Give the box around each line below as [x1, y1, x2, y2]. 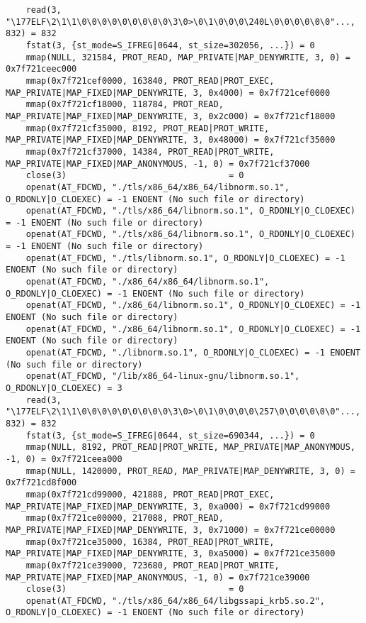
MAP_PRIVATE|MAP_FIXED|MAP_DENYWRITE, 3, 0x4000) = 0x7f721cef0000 [6, 87, 331, 98]
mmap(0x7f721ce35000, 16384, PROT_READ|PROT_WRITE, [25, 536, 275, 547]
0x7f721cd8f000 [6, 478, 77, 488]
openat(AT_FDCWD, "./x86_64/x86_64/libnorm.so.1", [25, 277, 270, 287]
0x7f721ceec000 [6, 64, 77, 75]
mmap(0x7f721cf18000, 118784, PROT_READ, [25, 99, 224, 110]
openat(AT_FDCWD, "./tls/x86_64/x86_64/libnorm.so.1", [25, 182, 290, 192]
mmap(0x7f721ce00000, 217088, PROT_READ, [25, 513, 224, 524]
